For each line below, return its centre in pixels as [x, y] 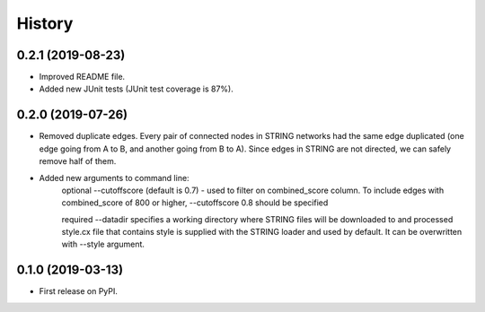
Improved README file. [82, 77]
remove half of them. [78, 161]
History [45, 23]
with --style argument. [103, 244]
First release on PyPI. [79, 291]
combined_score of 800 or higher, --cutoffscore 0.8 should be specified [195, 203]
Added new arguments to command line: [114, 178]
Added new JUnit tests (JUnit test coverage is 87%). [136, 89]
